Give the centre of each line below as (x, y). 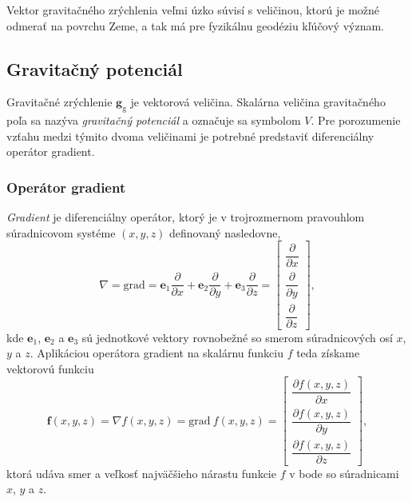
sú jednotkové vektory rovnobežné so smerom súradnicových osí (237, 337)
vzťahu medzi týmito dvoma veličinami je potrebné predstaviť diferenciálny (190, 135)
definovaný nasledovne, (225, 232)
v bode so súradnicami (344, 473)
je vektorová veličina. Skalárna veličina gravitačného (258, 102)
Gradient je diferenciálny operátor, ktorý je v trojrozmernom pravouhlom (186, 217)
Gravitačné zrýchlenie (59, 102)
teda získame (328, 353)
